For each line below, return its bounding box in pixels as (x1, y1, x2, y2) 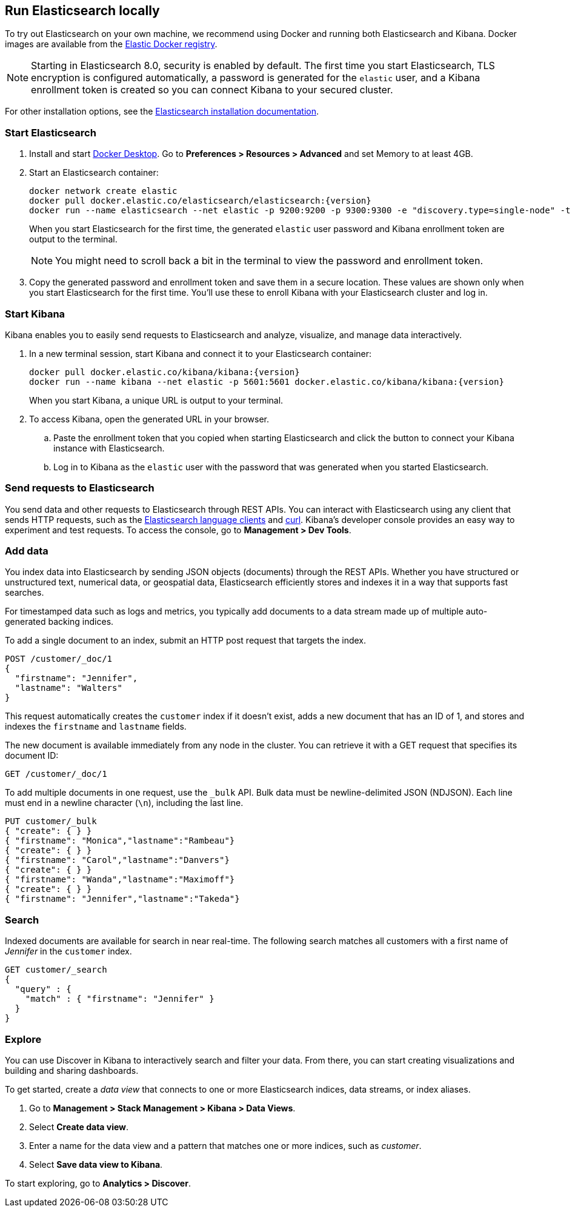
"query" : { (15, 984, 71, 994)
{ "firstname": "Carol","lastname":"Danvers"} (5, 855, 230, 865)
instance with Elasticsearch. (53, 442, 165, 453)
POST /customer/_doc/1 (5, 654, 113, 664)
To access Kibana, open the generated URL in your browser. (29, 413, 269, 424)
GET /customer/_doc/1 (5, 769, 107, 779)
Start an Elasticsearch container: (29, 167, 159, 178)
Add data (5, 545, 48, 558)
